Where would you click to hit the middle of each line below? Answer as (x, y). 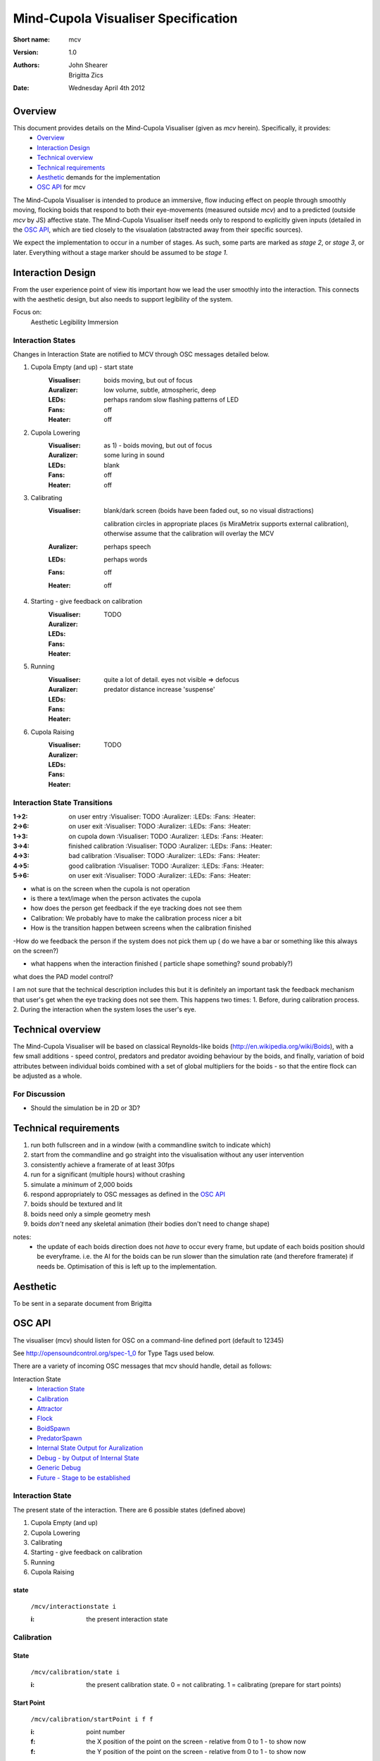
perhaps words (126, 559)
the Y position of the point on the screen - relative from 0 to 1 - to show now (196, 1751)
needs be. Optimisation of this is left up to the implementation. (127, 1266)
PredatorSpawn (59, 1438)
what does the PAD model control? (63, 976)
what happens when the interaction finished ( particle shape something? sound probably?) (162, 964)
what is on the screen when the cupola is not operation (110, 888)
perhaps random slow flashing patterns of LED (171, 400)
